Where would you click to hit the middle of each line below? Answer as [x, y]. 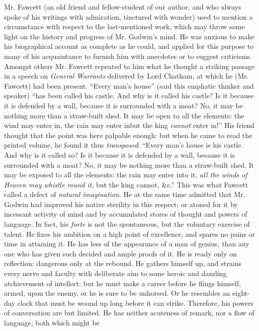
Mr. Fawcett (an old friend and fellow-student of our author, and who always [123, 7]
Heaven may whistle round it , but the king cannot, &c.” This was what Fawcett [126, 184]
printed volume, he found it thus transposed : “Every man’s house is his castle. [124, 145]
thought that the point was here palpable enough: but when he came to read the [128, 135]
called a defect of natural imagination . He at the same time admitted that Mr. [125, 194]
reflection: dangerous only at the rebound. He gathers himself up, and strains [123, 263]
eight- [241, 293]
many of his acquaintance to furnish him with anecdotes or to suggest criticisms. [128, 56]
